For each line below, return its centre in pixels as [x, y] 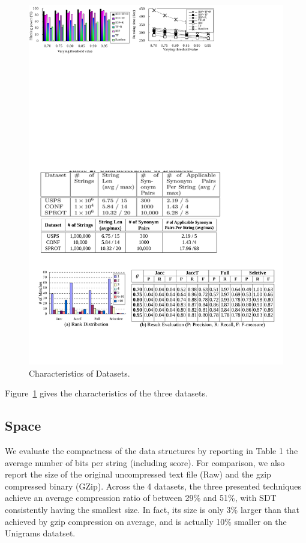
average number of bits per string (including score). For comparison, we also [145, 462]
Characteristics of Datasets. [79, 373]
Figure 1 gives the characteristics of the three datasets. [106, 393]
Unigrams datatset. [40, 533]
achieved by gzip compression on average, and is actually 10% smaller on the [146, 521]
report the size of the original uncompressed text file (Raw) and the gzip [138, 474]
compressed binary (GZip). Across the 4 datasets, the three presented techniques [153, 486]
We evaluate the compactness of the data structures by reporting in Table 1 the [151, 451]
